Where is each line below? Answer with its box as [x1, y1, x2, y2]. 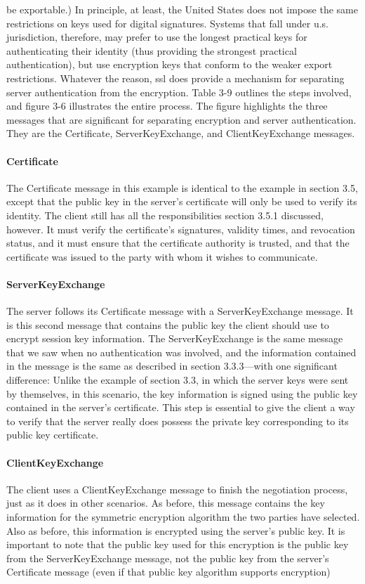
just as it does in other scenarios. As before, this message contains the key [6, 495, 325, 510]
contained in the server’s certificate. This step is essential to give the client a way [6, 400, 355, 415]
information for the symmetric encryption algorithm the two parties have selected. [6, 510, 360, 524]
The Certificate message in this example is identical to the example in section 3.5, [6, 180, 358, 195]
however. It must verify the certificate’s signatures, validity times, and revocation [6, 221, 355, 236]
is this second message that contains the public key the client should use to [6, 317, 329, 332]
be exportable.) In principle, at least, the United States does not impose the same [6, 2, 358, 16]
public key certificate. [6, 427, 99, 442]
